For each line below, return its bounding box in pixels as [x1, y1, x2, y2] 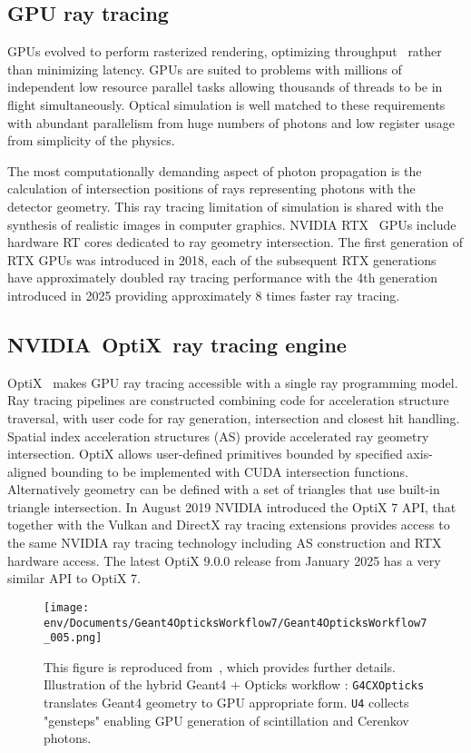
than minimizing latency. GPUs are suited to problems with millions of [7, 59, 402, 78]
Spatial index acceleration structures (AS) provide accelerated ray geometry [7, 426, 429, 445]
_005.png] [44, 631, 103, 645]
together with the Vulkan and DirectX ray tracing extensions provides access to [7, 515, 450, 534]
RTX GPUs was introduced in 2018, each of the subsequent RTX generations [7, 250, 437, 269]
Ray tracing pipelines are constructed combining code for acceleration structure [7, 391, 449, 410]
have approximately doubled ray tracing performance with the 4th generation [7, 268, 437, 287]
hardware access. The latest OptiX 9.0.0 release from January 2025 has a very [7, 550, 441, 570]
